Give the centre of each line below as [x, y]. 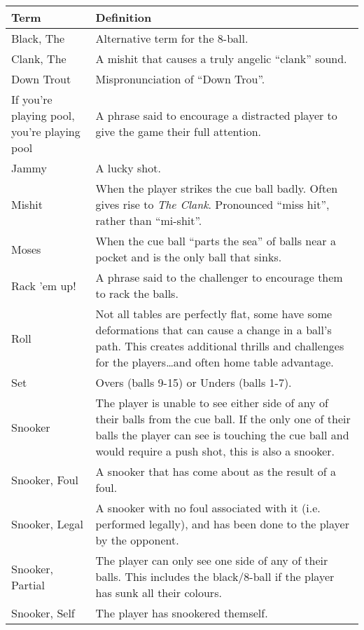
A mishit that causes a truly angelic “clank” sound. [221, 59]
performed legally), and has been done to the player [222, 524]
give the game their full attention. [178, 131]
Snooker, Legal [47, 524]
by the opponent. [137, 540]
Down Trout [41, 79]
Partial [28, 584]
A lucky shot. [128, 168]
